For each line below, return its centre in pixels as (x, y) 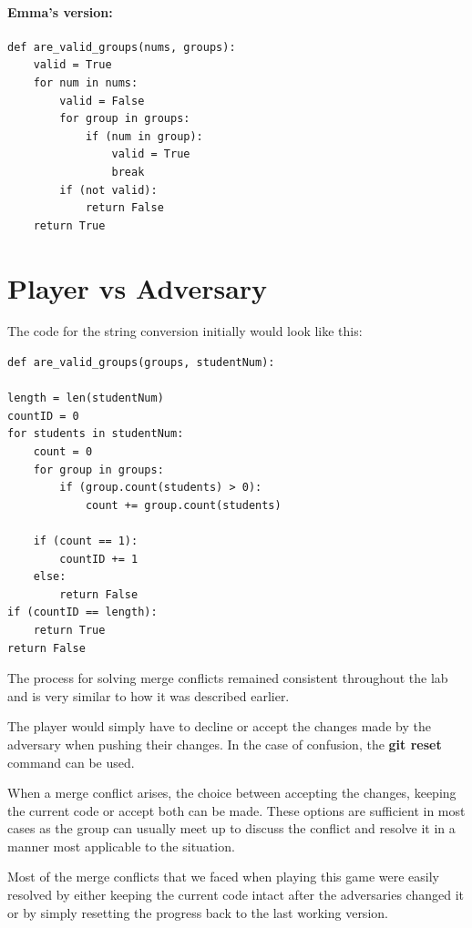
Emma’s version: (60, 11)
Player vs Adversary (138, 287)
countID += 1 (99, 559)
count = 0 (63, 452)
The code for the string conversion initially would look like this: (185, 331)
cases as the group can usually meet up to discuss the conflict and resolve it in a (231, 828)
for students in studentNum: (96, 434)
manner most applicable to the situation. (121, 846)
